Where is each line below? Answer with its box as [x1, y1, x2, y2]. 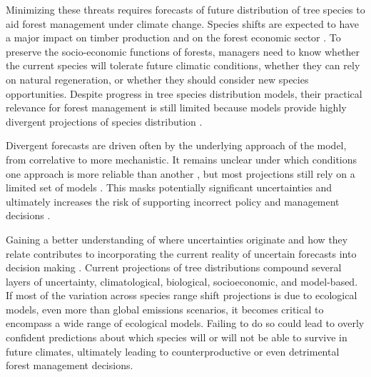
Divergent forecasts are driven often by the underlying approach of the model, [6, 138, 347, 153]
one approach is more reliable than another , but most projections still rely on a [6, 166, 355, 181]
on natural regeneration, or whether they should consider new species [6, 71, 309, 86]
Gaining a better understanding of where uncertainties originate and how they [6, 231, 348, 246]
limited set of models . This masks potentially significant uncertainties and [6, 180, 332, 195]
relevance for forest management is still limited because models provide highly [6, 100, 347, 115]
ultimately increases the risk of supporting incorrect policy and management [6, 193, 340, 208]
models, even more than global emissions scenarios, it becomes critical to [6, 301, 324, 316]
